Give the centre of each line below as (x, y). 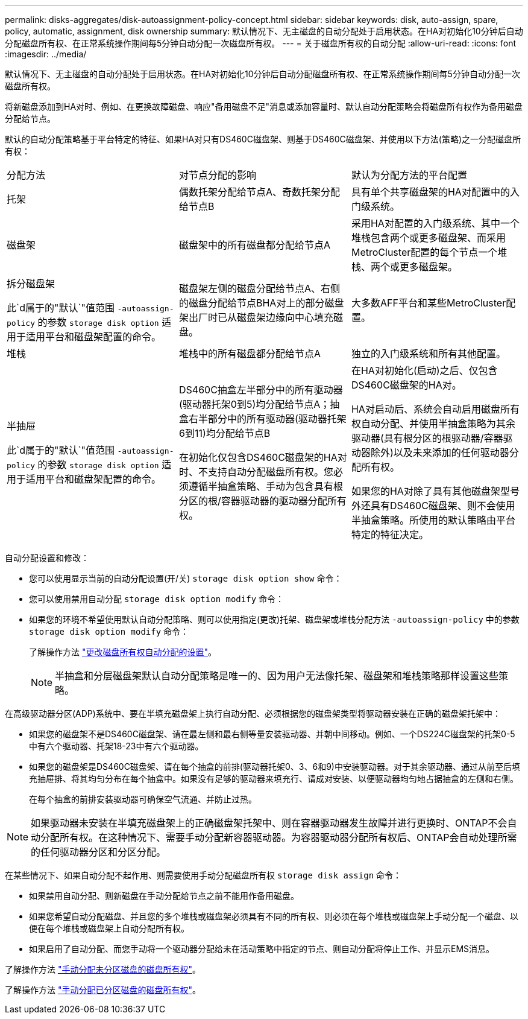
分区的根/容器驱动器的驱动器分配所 (258, 501)
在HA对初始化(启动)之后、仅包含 (424, 370)
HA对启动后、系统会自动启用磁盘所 (430, 409)
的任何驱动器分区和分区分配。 (99, 852)
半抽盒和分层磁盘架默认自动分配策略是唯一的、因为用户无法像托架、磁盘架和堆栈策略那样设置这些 (277, 676)
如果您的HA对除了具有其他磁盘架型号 (435, 491)
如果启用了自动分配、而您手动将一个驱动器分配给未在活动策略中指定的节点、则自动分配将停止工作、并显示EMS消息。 (262, 949)
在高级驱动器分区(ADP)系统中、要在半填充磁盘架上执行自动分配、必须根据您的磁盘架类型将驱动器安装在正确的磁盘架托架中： (253, 713)
